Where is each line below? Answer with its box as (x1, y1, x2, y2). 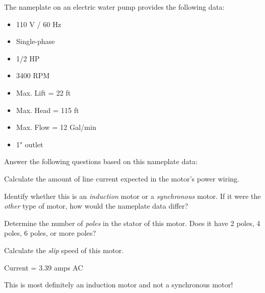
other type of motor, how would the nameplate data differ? (4, 200, 188, 211)
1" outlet (16, 139, 43, 149)
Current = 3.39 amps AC (4, 262, 83, 273)
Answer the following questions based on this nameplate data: (4, 156, 198, 167)
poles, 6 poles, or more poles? (4, 228, 96, 238)
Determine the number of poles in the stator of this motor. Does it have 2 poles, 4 (4, 217, 260, 228)
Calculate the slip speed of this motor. (4, 244, 124, 255)
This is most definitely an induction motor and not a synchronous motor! (4, 279, 233, 290)
